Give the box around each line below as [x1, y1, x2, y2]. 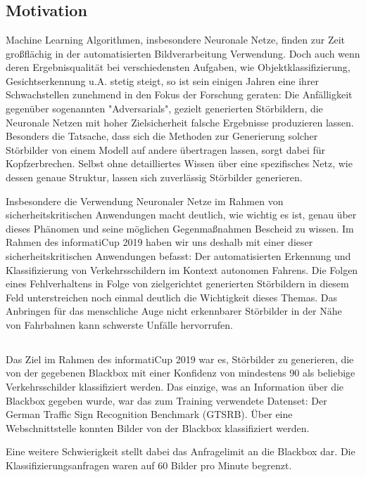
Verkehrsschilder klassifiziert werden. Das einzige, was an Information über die [6, 379, 344, 394]
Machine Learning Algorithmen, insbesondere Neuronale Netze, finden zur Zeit [6, 32, 346, 46]
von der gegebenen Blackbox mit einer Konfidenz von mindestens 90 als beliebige [6, 365, 355, 380]
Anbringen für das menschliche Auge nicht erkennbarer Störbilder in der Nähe [6, 303, 342, 318]
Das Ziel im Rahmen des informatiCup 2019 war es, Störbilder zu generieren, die [6, 351, 354, 366]
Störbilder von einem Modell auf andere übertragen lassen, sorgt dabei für [6, 142, 326, 157]
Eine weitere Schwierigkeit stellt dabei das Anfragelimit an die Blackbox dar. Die [6, 444, 355, 459]
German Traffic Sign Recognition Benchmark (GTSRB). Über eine [6, 407, 293, 422]
